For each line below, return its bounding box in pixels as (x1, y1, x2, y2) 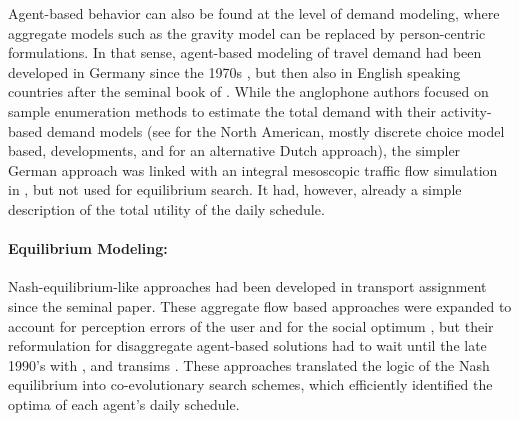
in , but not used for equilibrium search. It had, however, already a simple (8, 179, 462, 200)
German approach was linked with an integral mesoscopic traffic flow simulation (8, 159, 498, 180)
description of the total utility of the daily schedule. (8, 198, 325, 219)
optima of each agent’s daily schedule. (8, 393, 240, 414)
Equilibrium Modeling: (8, 238, 168, 259)
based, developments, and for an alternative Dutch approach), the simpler (8, 140, 461, 161)
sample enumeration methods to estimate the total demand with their (8, 100, 437, 121)
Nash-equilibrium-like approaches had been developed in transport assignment (8, 276, 487, 297)
